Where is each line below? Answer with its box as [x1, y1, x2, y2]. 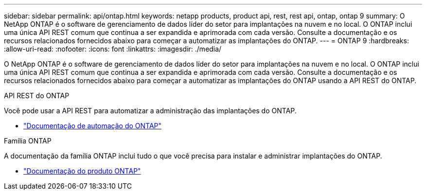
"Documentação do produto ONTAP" [23, 167, 141, 175]
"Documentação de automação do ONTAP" [23, 122, 162, 130]
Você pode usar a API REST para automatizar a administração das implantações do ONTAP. [4, 106, 297, 115]
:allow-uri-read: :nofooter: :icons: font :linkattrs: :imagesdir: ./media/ [4, 45, 222, 53]
